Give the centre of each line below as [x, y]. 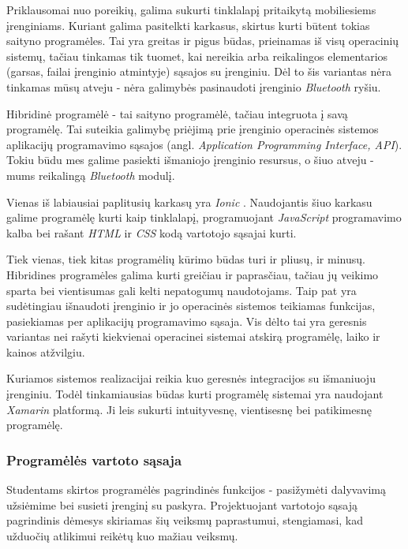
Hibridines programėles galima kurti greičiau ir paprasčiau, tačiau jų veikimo [193, 274]
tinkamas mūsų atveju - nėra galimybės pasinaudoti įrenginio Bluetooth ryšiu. [194, 86]
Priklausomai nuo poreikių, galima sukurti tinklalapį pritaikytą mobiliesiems [191, 9]
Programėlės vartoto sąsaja [94, 459]
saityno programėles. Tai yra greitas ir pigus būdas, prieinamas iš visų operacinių [203, 41]
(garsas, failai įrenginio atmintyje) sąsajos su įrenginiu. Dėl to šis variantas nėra [199, 71]
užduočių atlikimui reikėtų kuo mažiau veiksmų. [122, 535]
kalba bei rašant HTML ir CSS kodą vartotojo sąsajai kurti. [152, 232]
